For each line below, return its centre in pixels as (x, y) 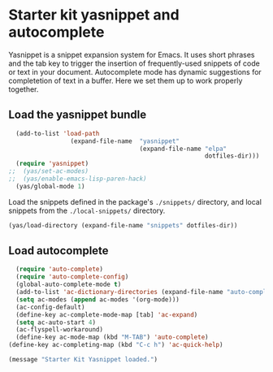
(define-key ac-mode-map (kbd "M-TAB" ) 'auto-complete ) (112, 337)
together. (24, 89)
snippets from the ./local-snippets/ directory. (87, 210)
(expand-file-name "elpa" (183, 149)
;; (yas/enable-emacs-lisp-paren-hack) (78, 179)
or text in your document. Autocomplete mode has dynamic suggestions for (135, 71)
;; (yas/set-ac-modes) (49, 171)
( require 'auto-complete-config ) (72, 277)
